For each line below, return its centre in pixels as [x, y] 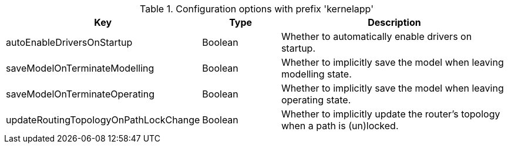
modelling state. [316, 74]
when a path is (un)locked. [340, 126]
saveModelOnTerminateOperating [80, 94]
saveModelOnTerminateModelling [80, 68]
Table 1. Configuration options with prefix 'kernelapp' [257, 9]
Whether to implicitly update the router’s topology [391, 114]
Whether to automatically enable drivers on [376, 36]
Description [394, 22]
